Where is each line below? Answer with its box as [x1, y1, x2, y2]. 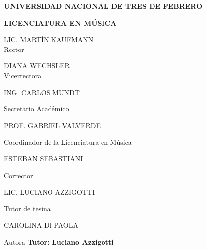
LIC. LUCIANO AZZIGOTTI [4, 187, 95, 197]
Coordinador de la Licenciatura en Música [4, 137, 132, 147]
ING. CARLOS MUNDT [4, 87, 80, 97]
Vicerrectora [4, 70, 42, 80]
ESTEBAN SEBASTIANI [4, 153, 83, 163]
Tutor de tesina [4, 203, 51, 213]
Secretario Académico [4, 103, 69, 114]
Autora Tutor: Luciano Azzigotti [4, 236, 114, 247]
